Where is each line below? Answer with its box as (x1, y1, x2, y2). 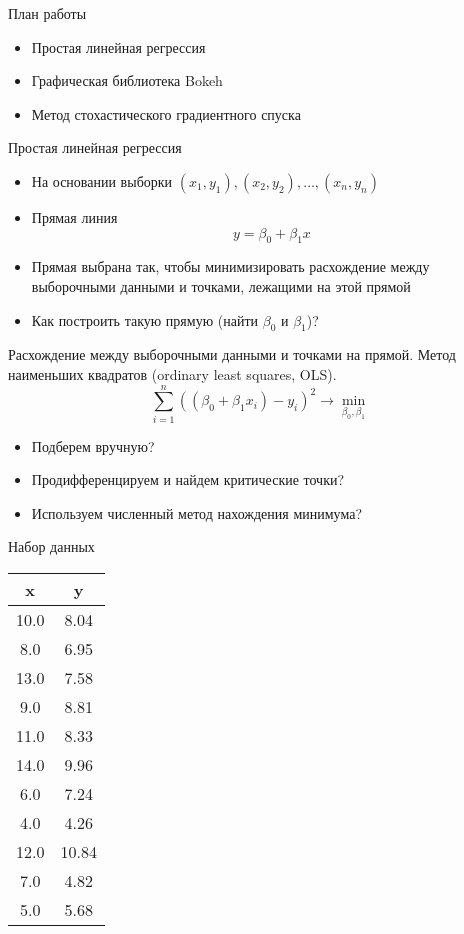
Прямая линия (31, 206, 118, 227)
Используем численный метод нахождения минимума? (31, 502, 362, 523)
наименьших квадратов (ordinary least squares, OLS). (8, 363, 337, 384)
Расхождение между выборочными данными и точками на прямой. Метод (8, 344, 456, 365)
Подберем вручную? (31, 435, 155, 456)
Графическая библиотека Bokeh (31, 70, 223, 91)
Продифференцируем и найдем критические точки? (31, 469, 345, 490)
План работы (8, 3, 87, 23)
